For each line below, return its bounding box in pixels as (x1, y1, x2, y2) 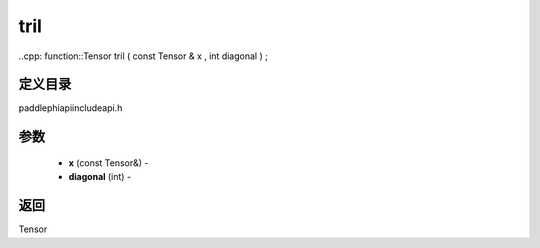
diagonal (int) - (68, 171, 132, 183)
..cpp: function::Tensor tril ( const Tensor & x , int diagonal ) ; (18, 50, 269, 62)
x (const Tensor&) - (68, 156, 149, 169)
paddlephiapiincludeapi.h (18, 102, 123, 114)
